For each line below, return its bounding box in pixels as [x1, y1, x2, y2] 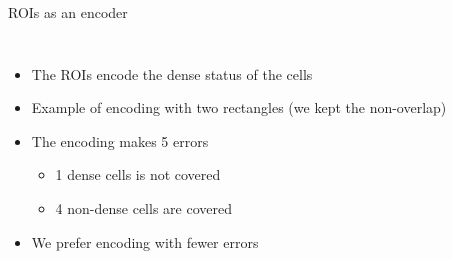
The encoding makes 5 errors [31, 130, 209, 151]
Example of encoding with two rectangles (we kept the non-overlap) [31, 97, 447, 118]
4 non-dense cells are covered [55, 197, 232, 218]
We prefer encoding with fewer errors [31, 231, 259, 252]
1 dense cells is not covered [55, 164, 221, 185]
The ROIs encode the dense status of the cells [31, 63, 313, 84]
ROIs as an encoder [8, 2, 128, 22]
